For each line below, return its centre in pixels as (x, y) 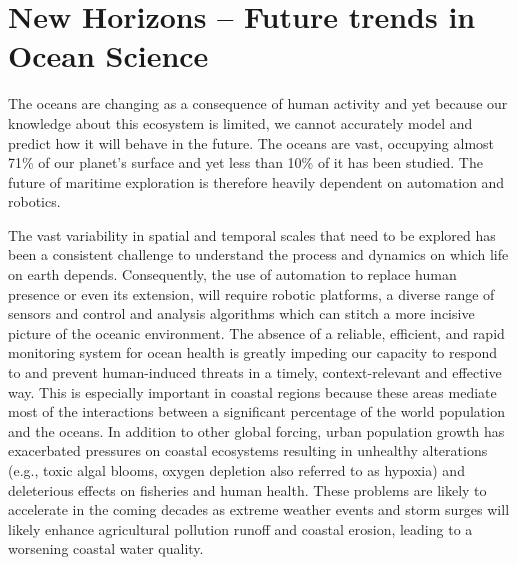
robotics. (34, 201)
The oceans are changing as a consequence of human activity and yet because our (258, 103)
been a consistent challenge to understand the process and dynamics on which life (258, 254)
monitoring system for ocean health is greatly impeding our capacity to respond (252, 352)
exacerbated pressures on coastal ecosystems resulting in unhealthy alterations (248, 450)
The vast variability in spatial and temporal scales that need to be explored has (252, 234)
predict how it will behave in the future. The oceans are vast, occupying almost (251, 142)
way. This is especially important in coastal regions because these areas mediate (252, 391)
